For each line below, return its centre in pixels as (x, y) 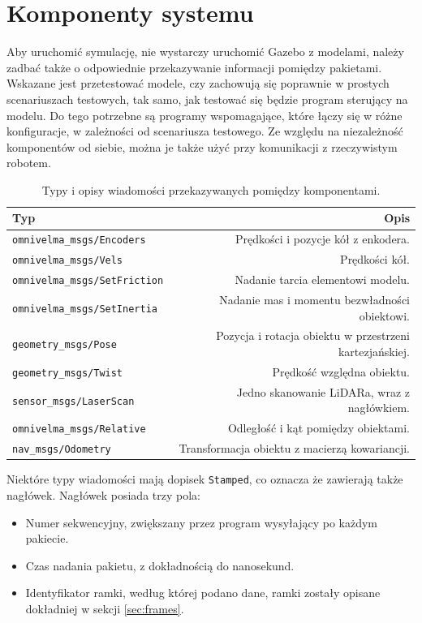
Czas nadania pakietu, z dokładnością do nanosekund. (160, 565)
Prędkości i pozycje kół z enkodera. (322, 239)
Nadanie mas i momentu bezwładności (314, 300)
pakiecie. (47, 538)
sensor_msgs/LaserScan (73, 401)
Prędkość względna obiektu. (341, 371)
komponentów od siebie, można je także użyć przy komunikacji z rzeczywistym (202, 146)
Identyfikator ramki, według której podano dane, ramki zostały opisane (203, 593)
